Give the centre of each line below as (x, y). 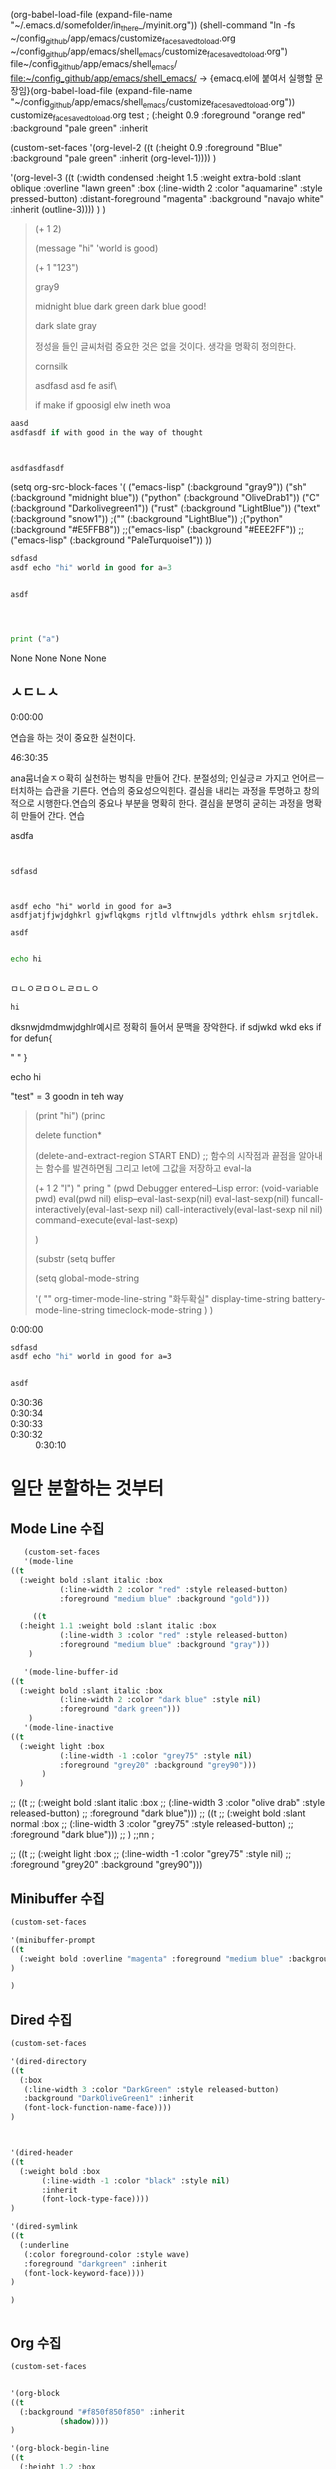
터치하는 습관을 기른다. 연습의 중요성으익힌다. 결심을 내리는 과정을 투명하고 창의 (165, 790)
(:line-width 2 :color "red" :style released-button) (173, 1589)
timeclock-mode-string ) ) (160, 1310)
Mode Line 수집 (57, 1528)
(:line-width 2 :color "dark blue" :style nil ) (160, 1700)
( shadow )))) (84, 2421)
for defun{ (31, 1038)
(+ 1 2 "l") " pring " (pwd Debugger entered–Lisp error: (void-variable (176, 1188)
